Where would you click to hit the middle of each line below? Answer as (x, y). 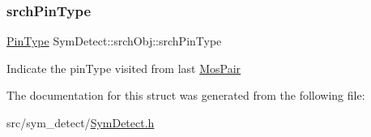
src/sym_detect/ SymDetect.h (81, 122)
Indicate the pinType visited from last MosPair (124, 68)
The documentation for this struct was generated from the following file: (186, 95)
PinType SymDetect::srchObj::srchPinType (114, 41)
